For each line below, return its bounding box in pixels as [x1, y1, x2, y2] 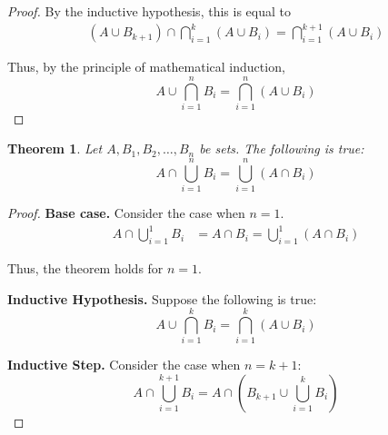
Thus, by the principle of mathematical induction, [7, 57, 285, 76]
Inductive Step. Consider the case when [7, 355, 241, 374]
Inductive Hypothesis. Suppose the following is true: [7, 289, 317, 308]
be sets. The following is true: [199, 139, 364, 158]
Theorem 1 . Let [7, 139, 103, 158]
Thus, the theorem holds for [7, 259, 164, 278]
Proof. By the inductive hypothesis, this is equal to [7, 2, 291, 20]
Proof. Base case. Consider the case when [7, 203, 245, 222]
